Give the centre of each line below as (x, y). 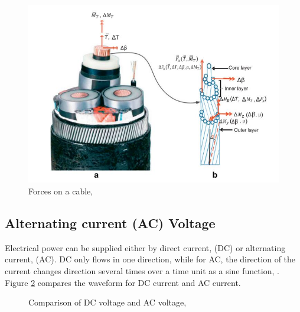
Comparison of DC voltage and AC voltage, (107, 302)
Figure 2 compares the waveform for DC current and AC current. (123, 282)
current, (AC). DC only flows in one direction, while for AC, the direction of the (150, 259)
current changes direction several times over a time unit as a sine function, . (142, 271)
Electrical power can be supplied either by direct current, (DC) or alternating (145, 247)
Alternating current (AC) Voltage (110, 223)
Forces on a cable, (61, 191)
